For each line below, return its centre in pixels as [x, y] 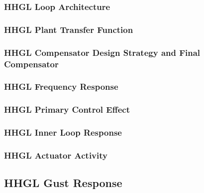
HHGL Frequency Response [61, 87]
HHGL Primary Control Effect [67, 109]
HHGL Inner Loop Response [63, 132]
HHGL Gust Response [63, 183]
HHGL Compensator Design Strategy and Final [102, 52]
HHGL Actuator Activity [56, 155]
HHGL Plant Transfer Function [69, 29]
